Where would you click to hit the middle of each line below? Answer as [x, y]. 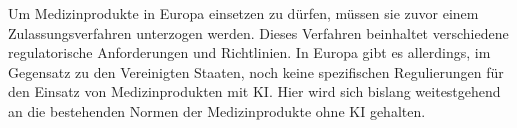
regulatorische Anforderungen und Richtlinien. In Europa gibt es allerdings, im [249, 52]
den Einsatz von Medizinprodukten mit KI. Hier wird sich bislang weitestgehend [254, 91]
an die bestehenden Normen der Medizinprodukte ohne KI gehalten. [217, 110]
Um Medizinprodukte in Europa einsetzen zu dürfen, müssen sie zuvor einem [243, 13]
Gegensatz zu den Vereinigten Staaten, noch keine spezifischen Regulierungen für [256, 71]
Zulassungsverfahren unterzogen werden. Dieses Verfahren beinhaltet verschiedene [258, 32]
